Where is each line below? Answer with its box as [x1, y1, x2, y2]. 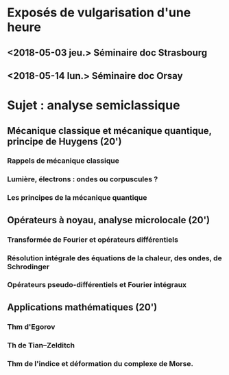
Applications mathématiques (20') [7, 301, 158, 313]
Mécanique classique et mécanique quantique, [7, 125, 212, 137]
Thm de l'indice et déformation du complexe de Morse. [7, 359, 194, 368]
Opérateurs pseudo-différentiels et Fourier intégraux [7, 280, 187, 290]
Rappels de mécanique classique [7, 156, 120, 166]
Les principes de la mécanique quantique [7, 193, 147, 203]
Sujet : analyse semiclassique [7, 98, 180, 113]
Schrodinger [7, 262, 50, 271]
